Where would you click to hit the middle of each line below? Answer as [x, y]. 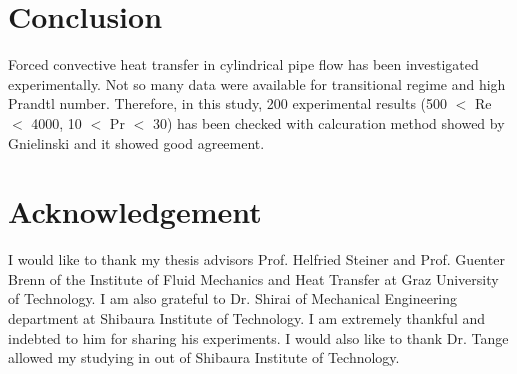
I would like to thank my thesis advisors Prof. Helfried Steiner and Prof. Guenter [256, 259]
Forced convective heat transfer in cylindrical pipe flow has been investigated [243, 64]
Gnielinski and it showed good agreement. [136, 142]
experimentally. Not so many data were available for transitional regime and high [257, 83]
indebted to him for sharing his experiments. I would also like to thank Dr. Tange [258, 337]
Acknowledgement [135, 211]
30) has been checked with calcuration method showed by [328, 122]
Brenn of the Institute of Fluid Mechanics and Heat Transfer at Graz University [253, 278]
